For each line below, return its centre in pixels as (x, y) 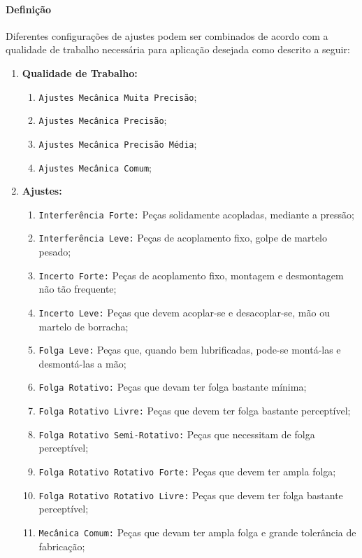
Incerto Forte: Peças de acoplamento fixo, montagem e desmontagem (191, 275)
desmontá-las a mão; (82, 363)
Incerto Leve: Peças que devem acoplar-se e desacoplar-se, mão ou (184, 312)
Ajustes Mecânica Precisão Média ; (118, 143)
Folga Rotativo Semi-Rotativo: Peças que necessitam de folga (177, 434)
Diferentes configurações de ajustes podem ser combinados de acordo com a (167, 35)
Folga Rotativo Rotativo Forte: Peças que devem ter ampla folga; (187, 472)
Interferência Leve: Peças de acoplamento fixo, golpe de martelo (183, 238)
